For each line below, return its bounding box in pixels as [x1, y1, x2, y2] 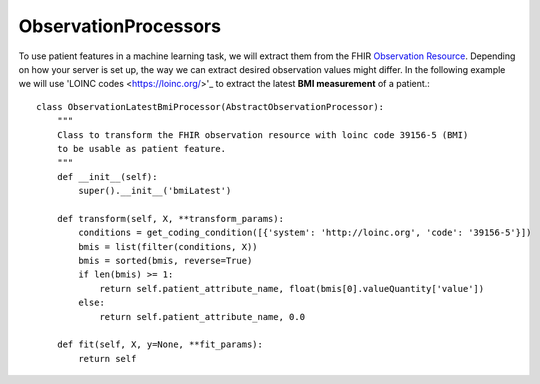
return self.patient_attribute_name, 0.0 [99, 311, 305, 322]
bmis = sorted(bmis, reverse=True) [78, 255, 253, 267]
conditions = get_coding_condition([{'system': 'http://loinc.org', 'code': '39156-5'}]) [78, 227, 532, 239]
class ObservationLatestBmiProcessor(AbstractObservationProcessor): [36, 101, 385, 112]
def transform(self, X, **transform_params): [56, 213, 285, 224]
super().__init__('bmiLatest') [78, 185, 232, 197]
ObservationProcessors [18, 15, 222, 37]
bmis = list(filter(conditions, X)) [78, 241, 259, 252]
